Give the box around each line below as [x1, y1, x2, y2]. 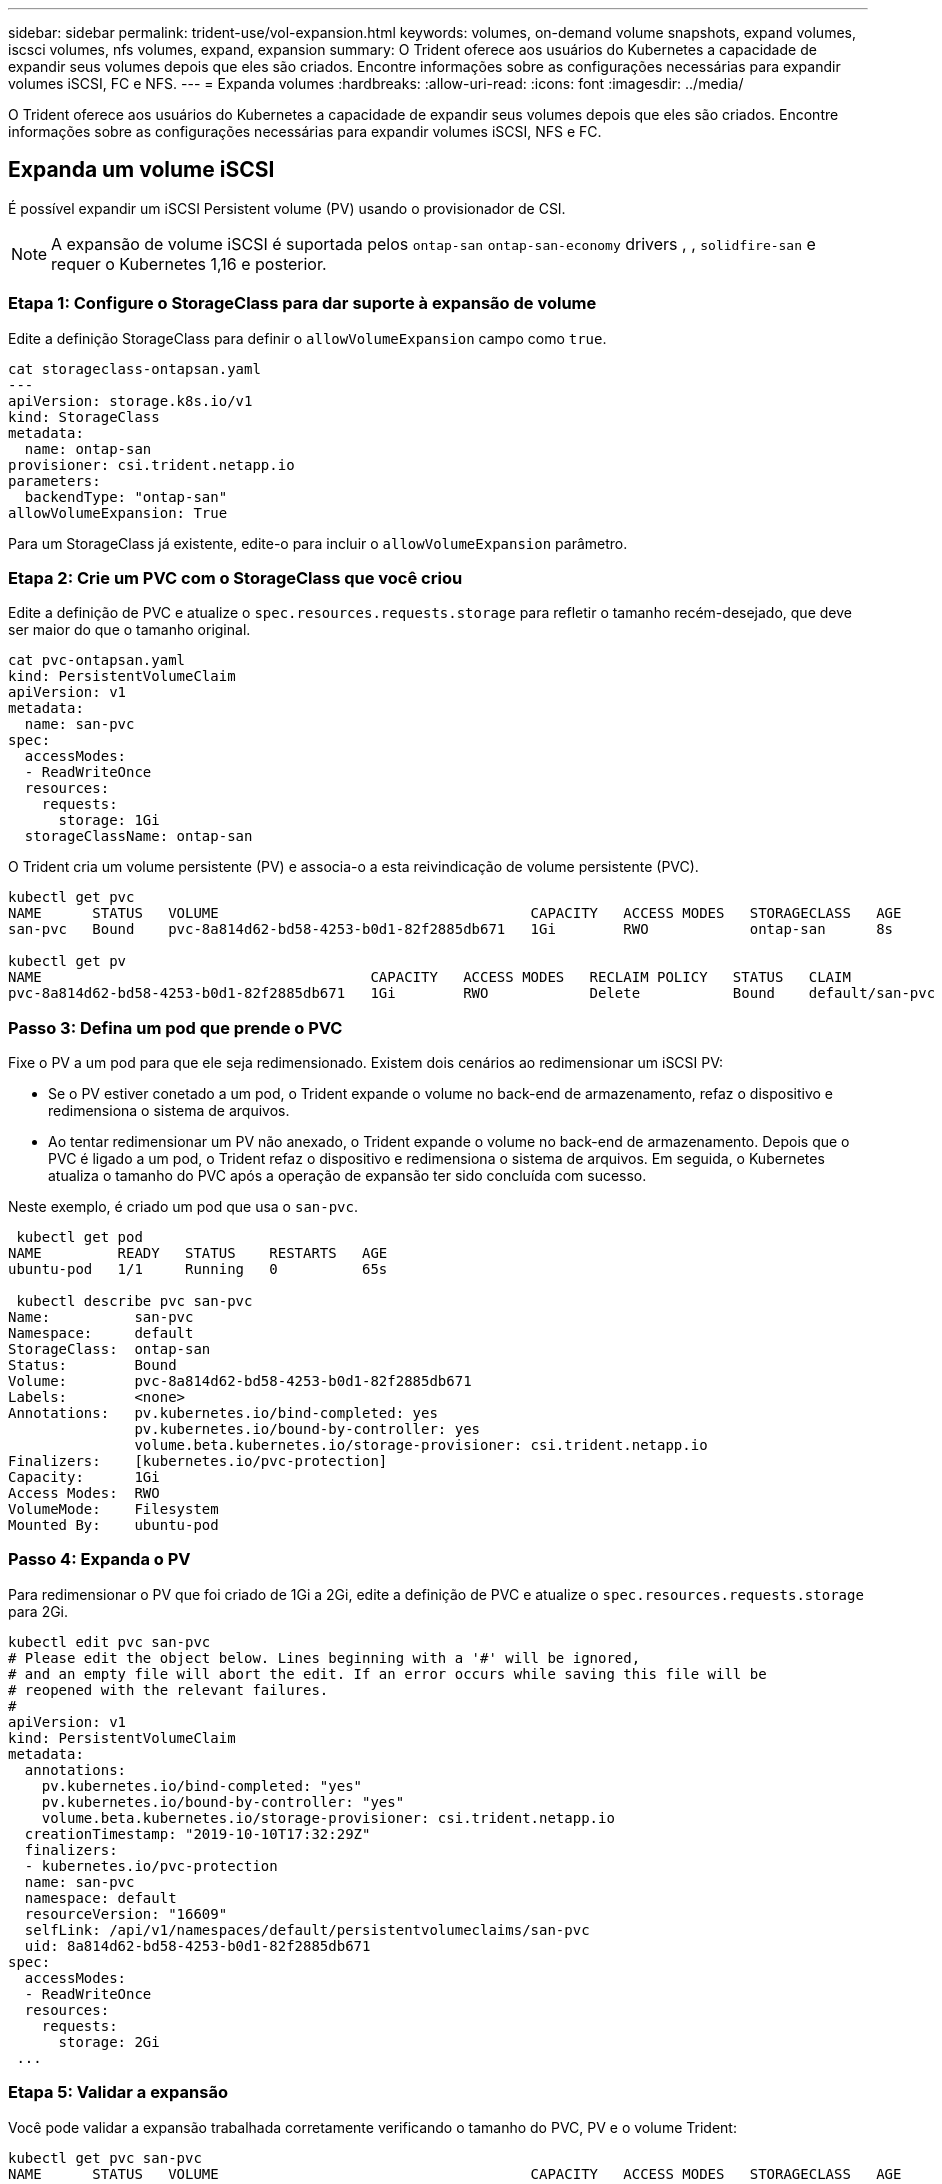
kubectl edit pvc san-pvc [8, 1633, 211, 1650]
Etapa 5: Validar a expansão [8, 2082, 228, 2103]
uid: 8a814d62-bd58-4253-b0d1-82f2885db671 [24, 1937, 371, 1954]
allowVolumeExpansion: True [8, 504, 228, 521]
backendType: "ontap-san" [24, 488, 228, 505]
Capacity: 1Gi [8, 1469, 160, 1486]
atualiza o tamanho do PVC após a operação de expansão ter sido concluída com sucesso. [48, 1167, 647, 1185]
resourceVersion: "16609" [24, 1905, 228, 1922]
